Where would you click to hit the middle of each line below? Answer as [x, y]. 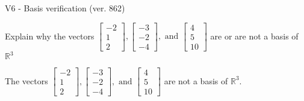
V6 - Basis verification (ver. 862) [65, 8]
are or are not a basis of [254, 36]
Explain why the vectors [50, 36]
